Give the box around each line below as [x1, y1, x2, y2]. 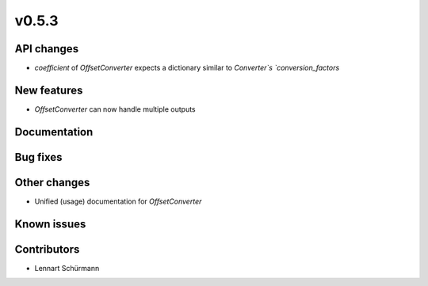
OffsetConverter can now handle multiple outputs [34, 104, 196, 114]
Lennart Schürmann [34, 263, 100, 273]
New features [14, 83, 83, 97]
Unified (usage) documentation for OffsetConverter [34, 196, 202, 206]
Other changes [14, 175, 90, 189]
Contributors [14, 242, 80, 256]
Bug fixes [14, 151, 63, 164]
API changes [14, 42, 79, 55]
